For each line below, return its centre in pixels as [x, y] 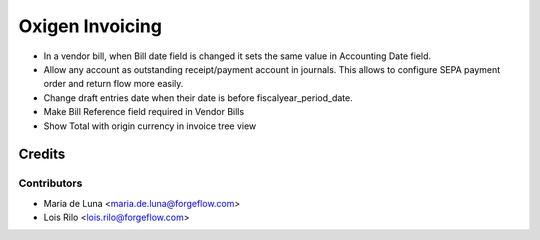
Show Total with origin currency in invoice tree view [150, 126]
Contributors [50, 183]
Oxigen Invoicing [90, 26]
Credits [42, 154]
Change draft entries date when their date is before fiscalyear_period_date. [198, 97]
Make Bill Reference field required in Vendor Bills [144, 112]
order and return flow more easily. [113, 84]
